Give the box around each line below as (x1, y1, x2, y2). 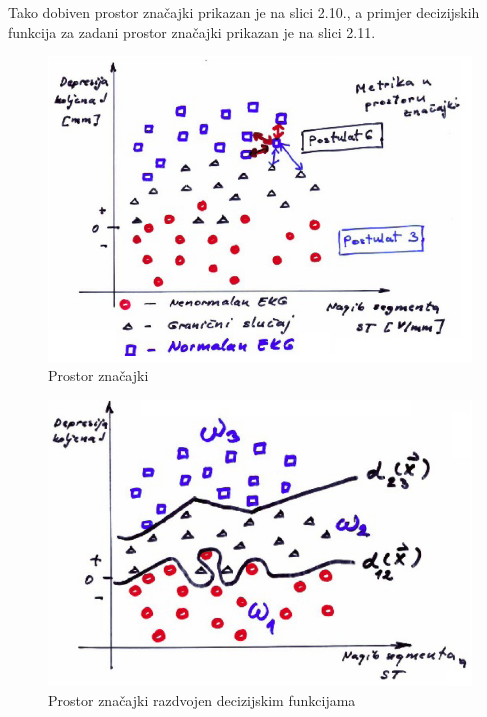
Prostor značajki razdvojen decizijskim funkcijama (48, 689, 356, 710)
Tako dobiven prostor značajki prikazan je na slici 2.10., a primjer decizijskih (8, 2, 480, 22)
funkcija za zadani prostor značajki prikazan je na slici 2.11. (8, 21, 376, 42)
